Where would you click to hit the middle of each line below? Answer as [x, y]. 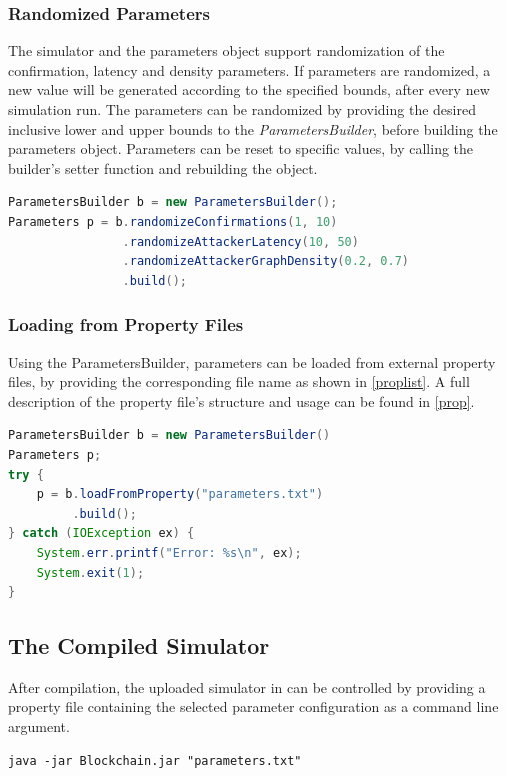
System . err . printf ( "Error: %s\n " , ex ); [169, 552]
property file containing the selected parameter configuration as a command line [253, 706]
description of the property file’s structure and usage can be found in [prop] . [241, 400]
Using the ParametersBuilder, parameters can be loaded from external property [252, 361]
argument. [39, 726]
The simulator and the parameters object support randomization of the [226, 50]
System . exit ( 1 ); [90, 572]
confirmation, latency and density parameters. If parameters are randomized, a [249, 69]
